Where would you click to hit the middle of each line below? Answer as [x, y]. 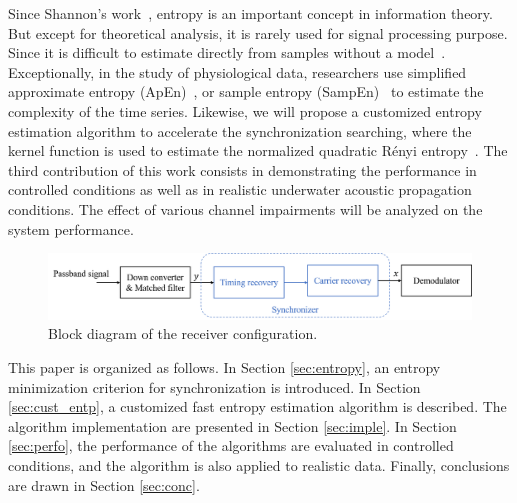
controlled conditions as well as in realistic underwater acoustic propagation [240, 189]
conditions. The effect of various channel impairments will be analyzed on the [245, 208]
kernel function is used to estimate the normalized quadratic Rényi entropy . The [258, 150]
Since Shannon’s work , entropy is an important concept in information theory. [250, 13]
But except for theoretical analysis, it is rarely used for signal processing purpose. [258, 32]
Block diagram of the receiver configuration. [183, 333]
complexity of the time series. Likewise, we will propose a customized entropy [245, 110]
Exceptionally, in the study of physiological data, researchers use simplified [237, 71]
